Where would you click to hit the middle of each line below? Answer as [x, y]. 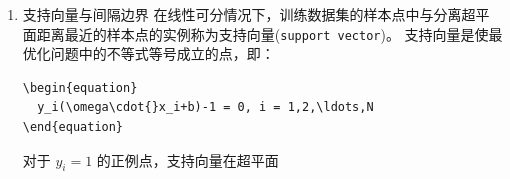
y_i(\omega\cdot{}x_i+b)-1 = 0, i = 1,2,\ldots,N [205, 107]
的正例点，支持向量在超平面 [187, 159]
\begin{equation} [80, 87]
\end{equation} [73, 127]
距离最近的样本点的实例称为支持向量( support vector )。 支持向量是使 [262, 33]
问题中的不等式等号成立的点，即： [162, 53]
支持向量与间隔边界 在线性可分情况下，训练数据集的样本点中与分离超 [249, 14]
